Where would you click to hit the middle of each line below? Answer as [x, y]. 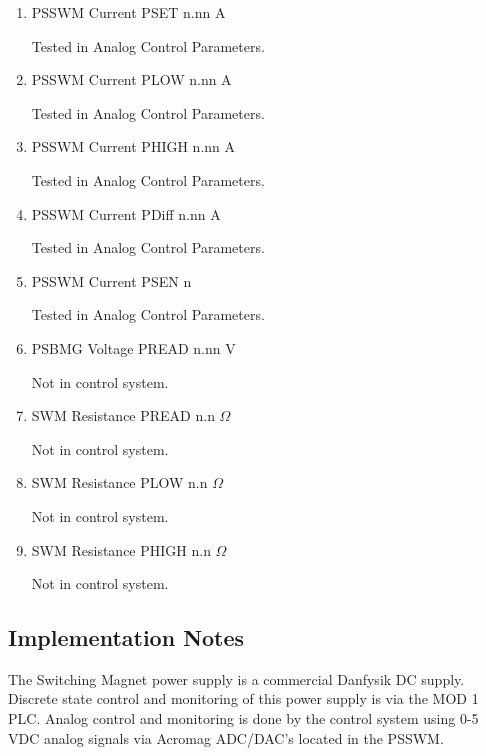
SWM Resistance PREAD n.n [123, 415]
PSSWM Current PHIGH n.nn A [133, 146]
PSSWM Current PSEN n [111, 280]
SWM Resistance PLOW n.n [119, 482]
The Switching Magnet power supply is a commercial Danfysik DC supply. [236, 678]
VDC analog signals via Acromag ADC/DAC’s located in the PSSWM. [226, 737]
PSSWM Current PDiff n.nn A [126, 213]
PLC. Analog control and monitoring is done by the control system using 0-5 [243, 718]
